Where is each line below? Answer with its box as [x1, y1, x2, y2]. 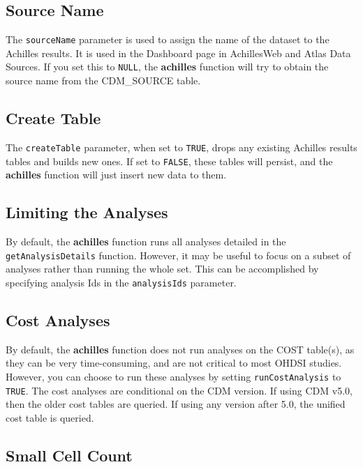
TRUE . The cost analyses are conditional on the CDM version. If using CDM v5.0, [6, 383, 353, 397]
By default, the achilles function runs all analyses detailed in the [6, 234, 286, 249]
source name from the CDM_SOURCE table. [6, 73, 201, 88]
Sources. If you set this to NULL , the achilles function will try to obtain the [6, 59, 329, 74]
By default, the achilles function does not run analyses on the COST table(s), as [6, 342, 355, 356]
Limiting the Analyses [6, 201, 168, 223]
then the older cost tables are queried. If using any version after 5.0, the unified [6, 397, 346, 411]
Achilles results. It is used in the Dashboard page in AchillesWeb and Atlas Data [6, 45, 351, 60]
